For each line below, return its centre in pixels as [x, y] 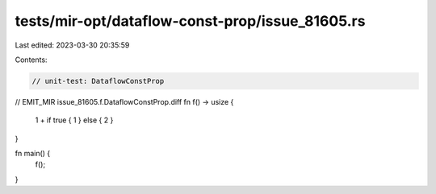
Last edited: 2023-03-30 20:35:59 [72, 45]
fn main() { [33, 154]
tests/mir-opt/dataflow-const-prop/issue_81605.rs [190, 21]
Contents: [31, 60]
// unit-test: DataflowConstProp [98, 81]
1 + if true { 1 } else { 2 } [74, 120]
